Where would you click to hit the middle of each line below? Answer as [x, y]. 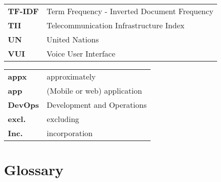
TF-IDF [23, 11]
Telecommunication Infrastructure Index [116, 25]
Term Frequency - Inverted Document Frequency [130, 11]
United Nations [73, 39]
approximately [71, 76]
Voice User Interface [81, 53]
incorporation [70, 133]
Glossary [34, 170]
